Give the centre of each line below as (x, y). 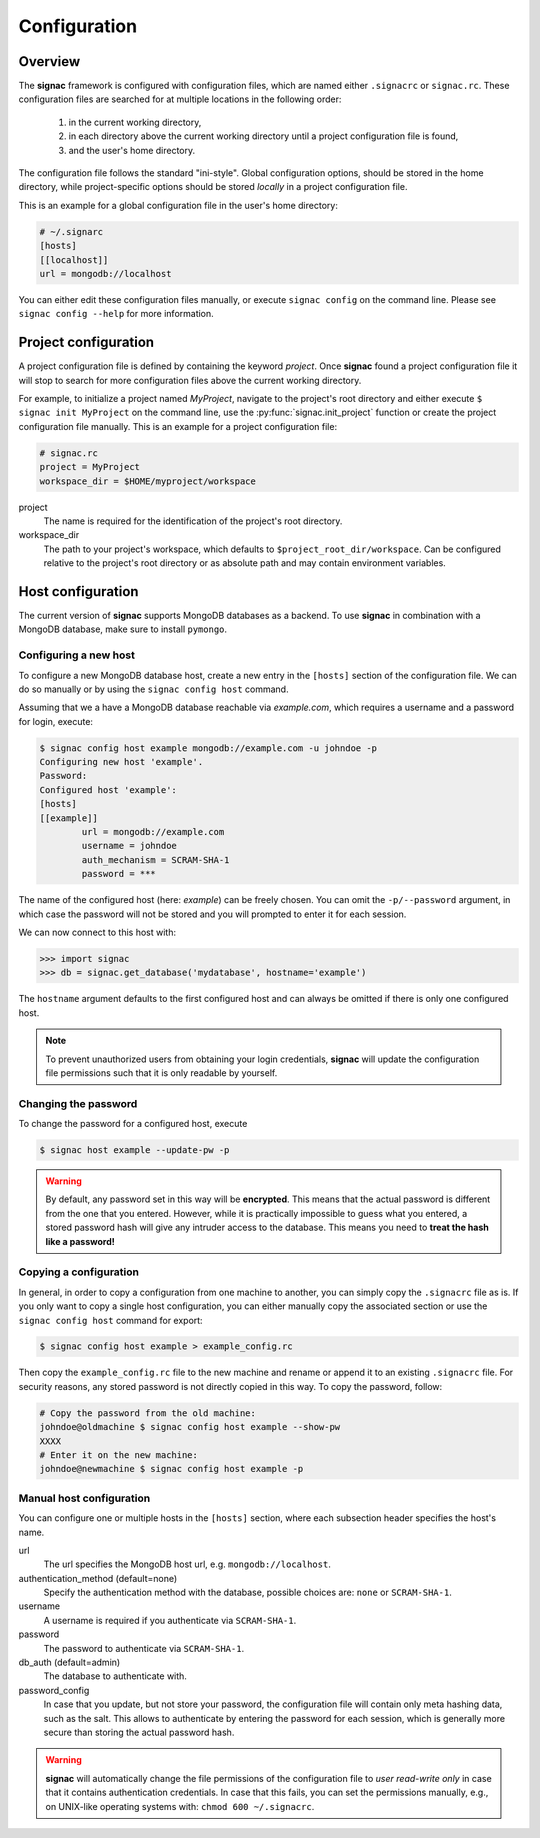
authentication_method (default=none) (98, 1578)
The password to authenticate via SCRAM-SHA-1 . (144, 1648)
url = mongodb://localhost (105, 273)
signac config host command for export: (111, 1320)
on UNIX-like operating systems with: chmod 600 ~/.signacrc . (180, 1806)
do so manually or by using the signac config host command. (153, 689)
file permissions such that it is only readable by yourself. (161, 1072)
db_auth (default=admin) (69, 1662)
